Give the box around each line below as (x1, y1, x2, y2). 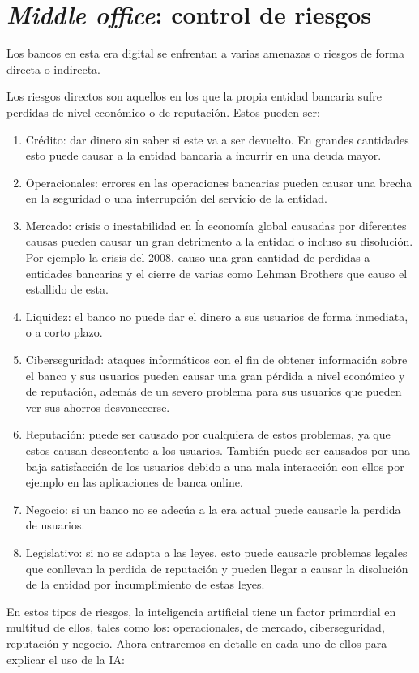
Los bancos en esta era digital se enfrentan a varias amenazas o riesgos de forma (6, 45, 404, 62)
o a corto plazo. (25, 324, 103, 341)
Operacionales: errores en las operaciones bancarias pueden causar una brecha (25, 174, 413, 191)
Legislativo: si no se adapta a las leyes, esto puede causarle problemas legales (25, 543, 408, 560)
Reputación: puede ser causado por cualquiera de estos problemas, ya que (25, 426, 391, 443)
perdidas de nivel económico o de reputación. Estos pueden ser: (6, 103, 320, 120)
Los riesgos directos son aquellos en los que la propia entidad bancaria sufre (6, 88, 382, 105)
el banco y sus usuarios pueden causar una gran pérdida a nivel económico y (25, 367, 405, 384)
